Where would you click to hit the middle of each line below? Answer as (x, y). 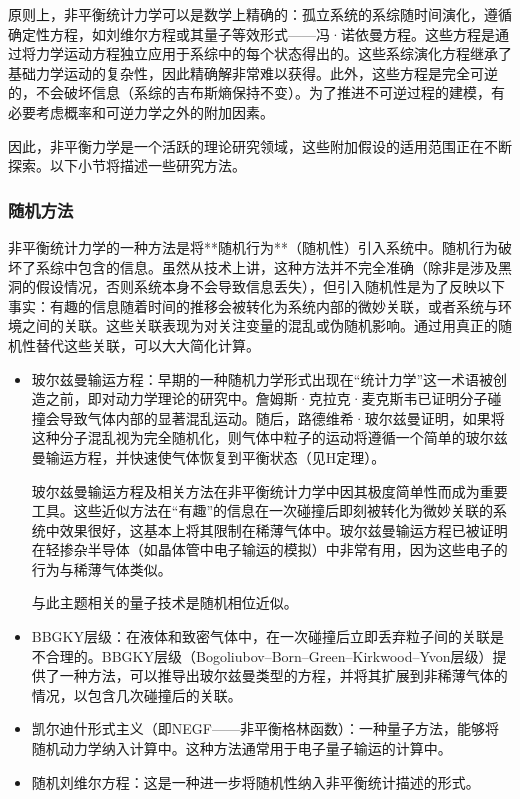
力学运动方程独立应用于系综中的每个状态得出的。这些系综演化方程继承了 (273, 53)
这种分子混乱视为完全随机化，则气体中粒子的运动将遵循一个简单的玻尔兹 (269, 437)
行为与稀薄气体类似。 (101, 568)
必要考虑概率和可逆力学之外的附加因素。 (141, 111)
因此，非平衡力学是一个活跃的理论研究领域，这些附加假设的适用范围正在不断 (260, 145)
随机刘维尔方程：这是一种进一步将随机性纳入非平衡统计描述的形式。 (255, 781)
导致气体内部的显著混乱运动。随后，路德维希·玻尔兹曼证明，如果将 (282, 417)
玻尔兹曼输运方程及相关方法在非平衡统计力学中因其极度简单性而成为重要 (269, 490)
